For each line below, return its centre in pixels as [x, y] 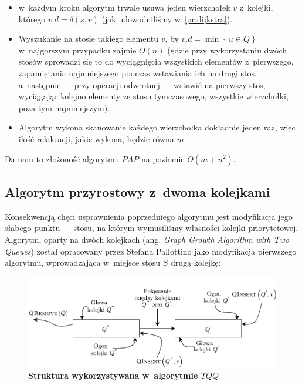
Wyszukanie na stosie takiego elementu [89, 38]
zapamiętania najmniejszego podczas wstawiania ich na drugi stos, [138, 73]
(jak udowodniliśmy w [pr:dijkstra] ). [167, 19]
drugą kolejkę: [196, 262]
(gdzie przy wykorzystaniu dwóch [227, 50]
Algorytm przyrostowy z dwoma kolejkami [138, 191]
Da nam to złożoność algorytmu [62, 158]
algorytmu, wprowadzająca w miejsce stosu [83, 262]
